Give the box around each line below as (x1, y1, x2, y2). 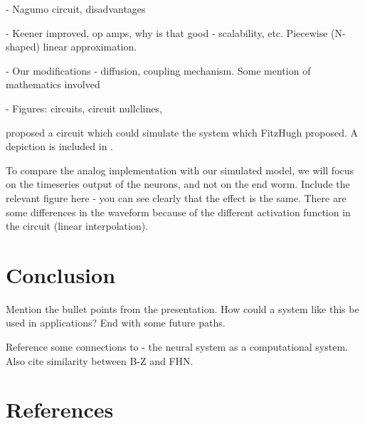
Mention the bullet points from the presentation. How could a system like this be (6, 301, 359, 316)
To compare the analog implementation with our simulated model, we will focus (6, 162, 354, 177)
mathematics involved (6, 77, 100, 92)
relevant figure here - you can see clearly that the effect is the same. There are (6, 190, 347, 205)
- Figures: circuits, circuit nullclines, (6, 100, 162, 115)
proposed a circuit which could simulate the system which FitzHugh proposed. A (6, 124, 358, 139)
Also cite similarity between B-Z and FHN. (6, 353, 194, 368)
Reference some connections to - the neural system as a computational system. (6, 339, 348, 354)
